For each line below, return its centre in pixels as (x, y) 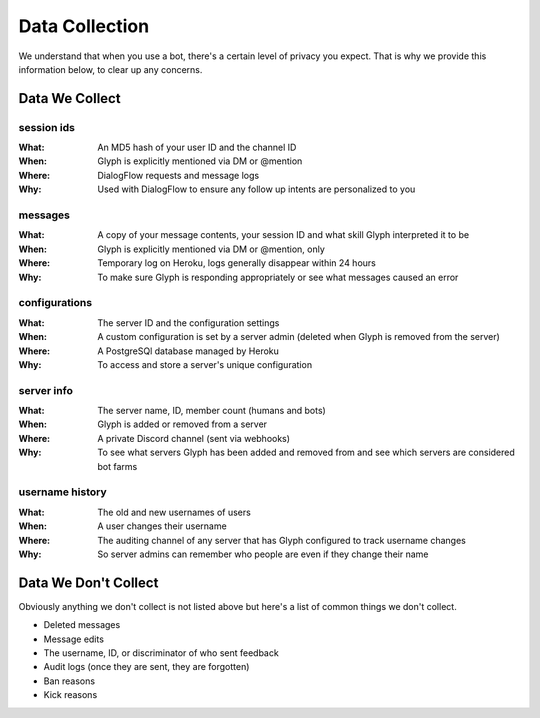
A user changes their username (162, 526)
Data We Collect (69, 98)
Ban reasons (69, 681)
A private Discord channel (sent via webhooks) (193, 438)
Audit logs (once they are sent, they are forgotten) (146, 667)
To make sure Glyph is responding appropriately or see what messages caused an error (278, 277)
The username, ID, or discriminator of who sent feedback (161, 652)
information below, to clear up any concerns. (110, 69)
